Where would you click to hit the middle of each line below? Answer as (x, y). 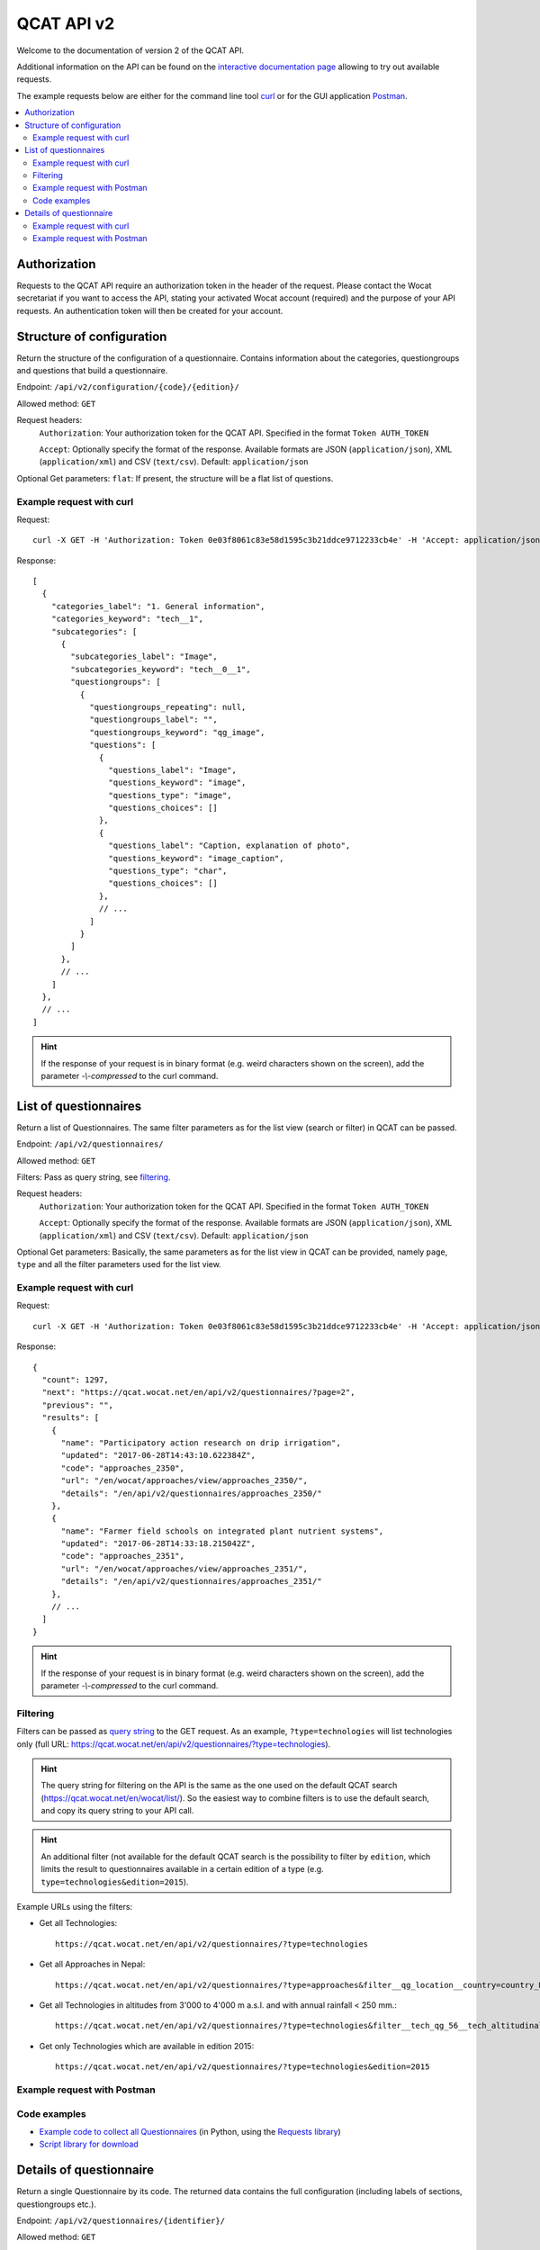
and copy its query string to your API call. (117, 1811)
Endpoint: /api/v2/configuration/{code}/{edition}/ (128, 387)
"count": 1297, (75, 1380)
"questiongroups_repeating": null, (168, 707)
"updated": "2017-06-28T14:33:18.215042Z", (158, 1544)
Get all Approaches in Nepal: (92, 1964)
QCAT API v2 (66, 23)
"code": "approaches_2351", (122, 1556)
